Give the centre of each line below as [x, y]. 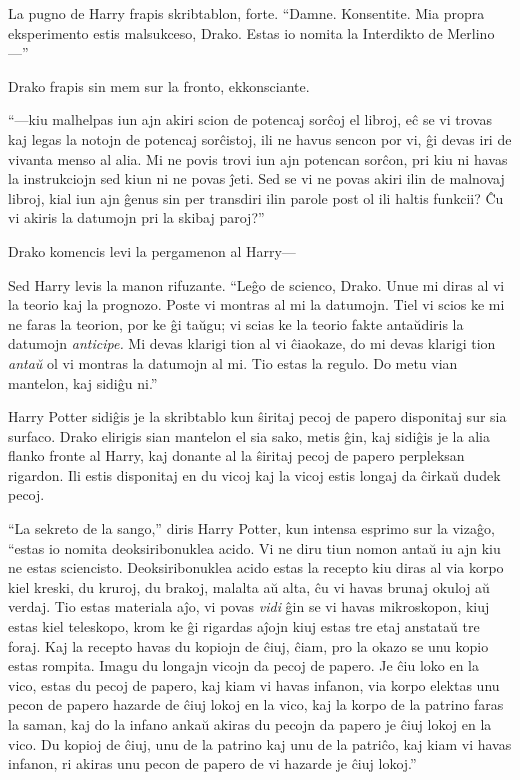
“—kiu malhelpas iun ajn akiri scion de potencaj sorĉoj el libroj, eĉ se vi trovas [250, 119]
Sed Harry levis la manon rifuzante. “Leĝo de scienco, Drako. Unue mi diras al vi [256, 284]
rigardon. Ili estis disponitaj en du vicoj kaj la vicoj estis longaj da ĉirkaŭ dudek [254, 474]
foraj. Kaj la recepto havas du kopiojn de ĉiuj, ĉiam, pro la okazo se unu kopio [248, 645]
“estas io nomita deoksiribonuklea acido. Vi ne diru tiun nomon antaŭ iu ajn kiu [254, 547]
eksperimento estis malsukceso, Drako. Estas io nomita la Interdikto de [225, 32]
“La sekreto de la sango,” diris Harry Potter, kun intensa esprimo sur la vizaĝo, [251, 528]
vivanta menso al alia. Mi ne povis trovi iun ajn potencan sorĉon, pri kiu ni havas [258, 158]
